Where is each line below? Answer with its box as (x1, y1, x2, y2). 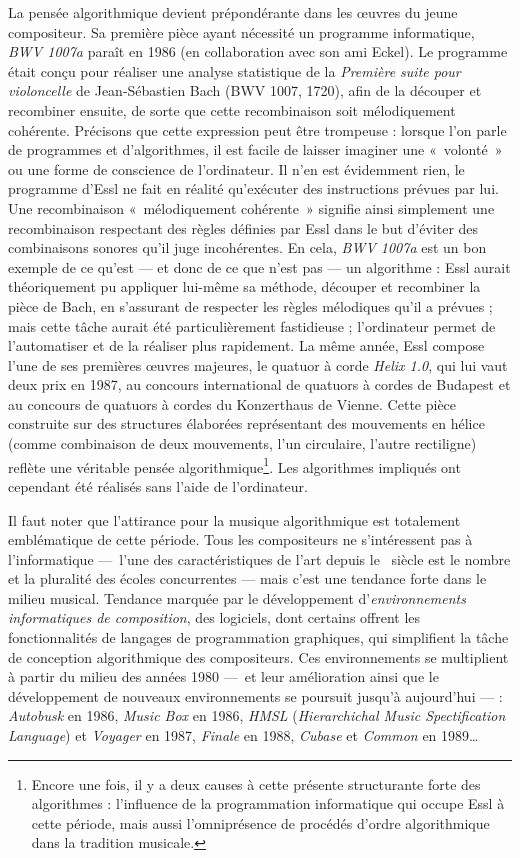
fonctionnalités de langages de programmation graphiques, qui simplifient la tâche (8, 627, 509, 648)
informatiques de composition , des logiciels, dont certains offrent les (8, 607, 421, 628)
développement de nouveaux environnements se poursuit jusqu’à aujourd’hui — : (8, 685, 503, 706)
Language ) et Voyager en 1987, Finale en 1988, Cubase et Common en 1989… (8, 725, 479, 746)
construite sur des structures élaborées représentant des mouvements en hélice (8, 413, 485, 434)
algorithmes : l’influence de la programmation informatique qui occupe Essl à (31, 793, 505, 814)
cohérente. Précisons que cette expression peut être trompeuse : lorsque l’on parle (8, 119, 507, 140)
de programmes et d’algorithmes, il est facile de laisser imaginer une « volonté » (8, 139, 503, 160)
